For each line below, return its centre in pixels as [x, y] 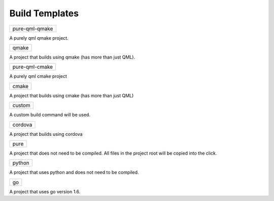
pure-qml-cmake [33, 67]
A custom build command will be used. [50, 115]
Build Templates [44, 13]
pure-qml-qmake [33, 28]
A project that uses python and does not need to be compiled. [74, 173]
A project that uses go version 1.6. [45, 191]
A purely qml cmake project [38, 76]
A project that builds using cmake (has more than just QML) [72, 95]
